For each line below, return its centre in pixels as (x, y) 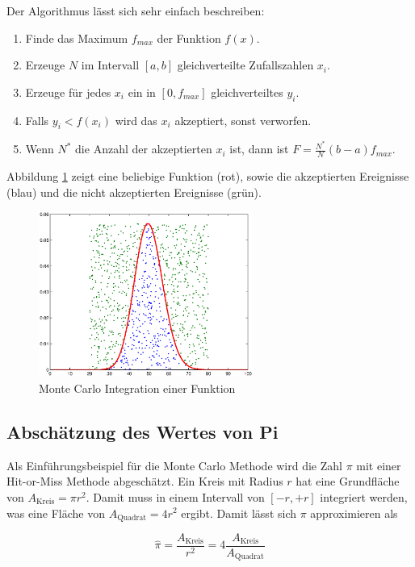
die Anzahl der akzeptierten (144, 149)
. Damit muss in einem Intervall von (175, 496)
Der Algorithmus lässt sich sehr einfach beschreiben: (136, 10)
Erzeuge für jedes (68, 92)
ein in (142, 92)
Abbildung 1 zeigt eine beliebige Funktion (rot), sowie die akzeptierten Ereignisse (208, 176)
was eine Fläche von (56, 513)
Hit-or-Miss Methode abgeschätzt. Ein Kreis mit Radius (145, 481)
